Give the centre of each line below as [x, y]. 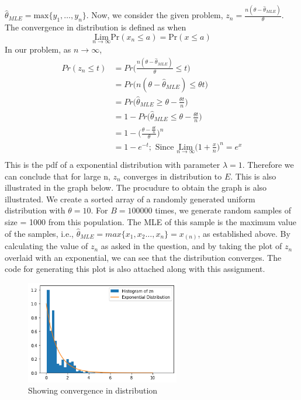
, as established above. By [244, 233]
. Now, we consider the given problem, [155, 15]
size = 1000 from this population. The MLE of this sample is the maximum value [150, 222]
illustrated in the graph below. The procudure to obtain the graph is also [136, 187]
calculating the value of [46, 246]
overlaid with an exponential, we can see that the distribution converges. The [143, 257]
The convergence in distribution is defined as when [96, 27]
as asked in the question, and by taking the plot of [191, 246]
